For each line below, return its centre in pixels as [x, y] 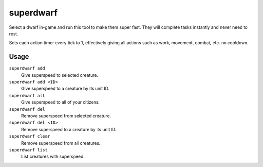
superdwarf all [27, 95]
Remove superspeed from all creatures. [61, 143]
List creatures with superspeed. [53, 157]
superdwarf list [28, 150]
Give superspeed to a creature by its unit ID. [65, 89]
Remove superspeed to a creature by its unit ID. [69, 129]
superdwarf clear [30, 136]
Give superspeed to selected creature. [60, 75]
